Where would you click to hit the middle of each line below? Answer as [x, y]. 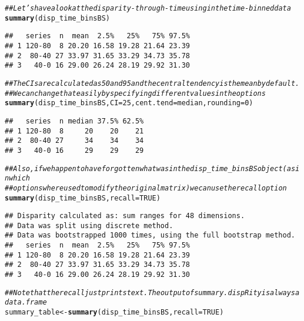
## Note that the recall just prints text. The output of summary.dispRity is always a [152, 292]
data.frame [26, 302]
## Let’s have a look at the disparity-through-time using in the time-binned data [148, 8]
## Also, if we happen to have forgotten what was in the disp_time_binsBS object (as [150, 168]
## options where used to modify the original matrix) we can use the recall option [146, 188]
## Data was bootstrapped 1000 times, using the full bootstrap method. [150, 235]
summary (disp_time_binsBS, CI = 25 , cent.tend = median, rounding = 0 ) [129, 103]
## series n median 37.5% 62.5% [74, 121]
